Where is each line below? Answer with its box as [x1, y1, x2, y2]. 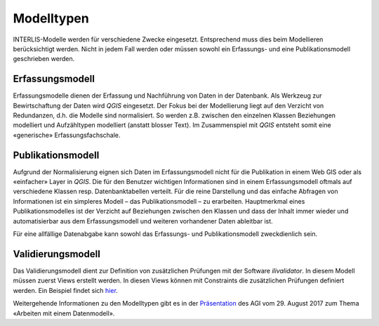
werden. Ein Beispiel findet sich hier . [13, 286, 119, 294]
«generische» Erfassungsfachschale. [13, 131, 121, 139]
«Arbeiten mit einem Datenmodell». [13, 309, 115, 318]
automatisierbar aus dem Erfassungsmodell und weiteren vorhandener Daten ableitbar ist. [13, 216, 273, 225]
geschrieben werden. [13, 55, 75, 63]
